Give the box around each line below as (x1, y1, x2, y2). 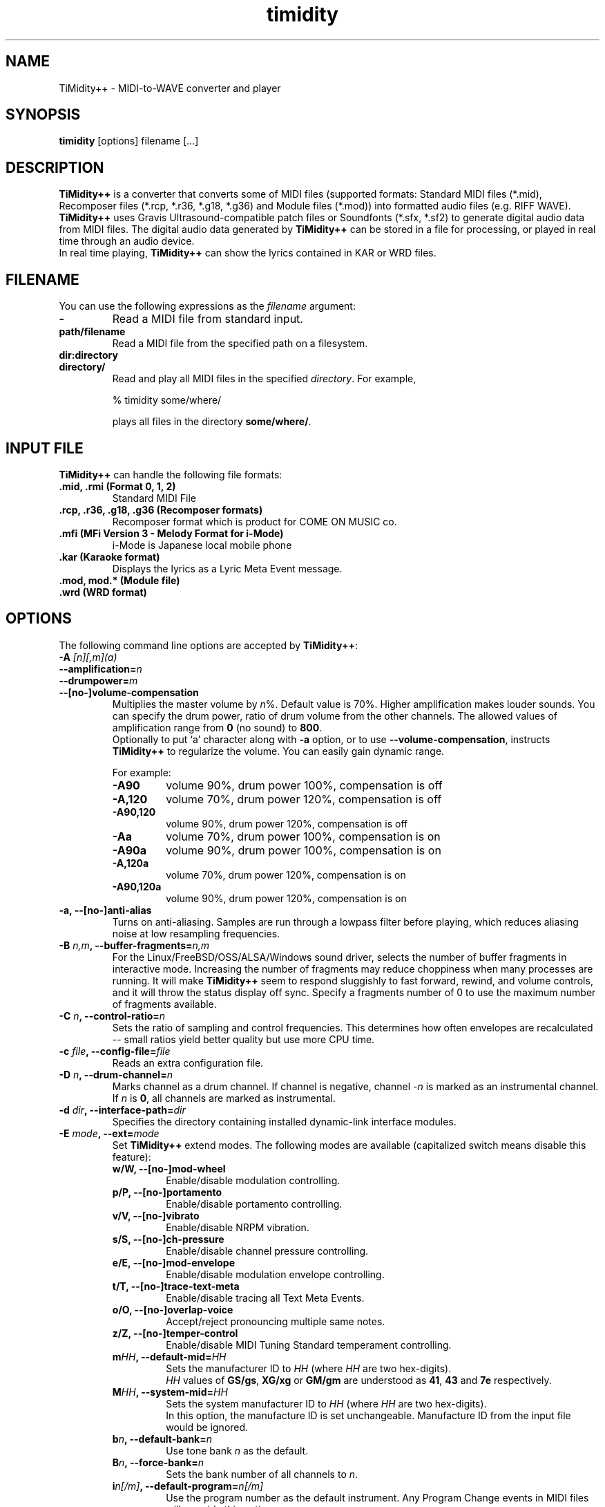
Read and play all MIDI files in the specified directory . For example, (112, 373, 416, 385)
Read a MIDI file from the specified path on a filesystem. (112, 337, 368, 350)
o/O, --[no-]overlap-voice (112, 1303, 233, 1316)
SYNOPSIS (6, 106, 81, 124)
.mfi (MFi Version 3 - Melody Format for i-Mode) (59, 527, 284, 539)
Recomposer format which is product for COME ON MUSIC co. (112, 515, 397, 527)
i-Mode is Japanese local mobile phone (112, 539, 292, 551)
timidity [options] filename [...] (59, 135, 199, 147)
